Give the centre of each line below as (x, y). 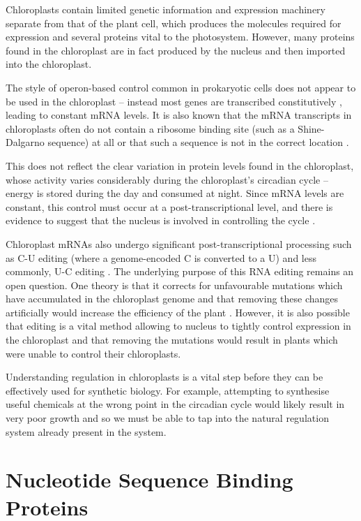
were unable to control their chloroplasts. (93, 353)
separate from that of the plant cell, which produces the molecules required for (174, 23)
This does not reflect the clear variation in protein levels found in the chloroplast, (180, 165)
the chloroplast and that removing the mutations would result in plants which (172, 340)
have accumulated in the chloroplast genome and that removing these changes (172, 299)
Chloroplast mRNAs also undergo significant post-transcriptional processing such (179, 243)
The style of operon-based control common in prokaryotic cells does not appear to (181, 87)
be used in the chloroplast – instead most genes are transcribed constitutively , (174, 101)
